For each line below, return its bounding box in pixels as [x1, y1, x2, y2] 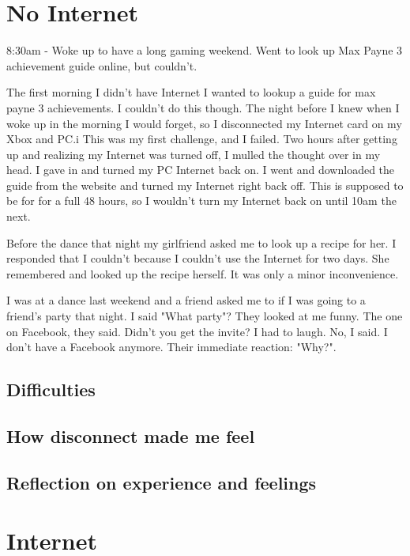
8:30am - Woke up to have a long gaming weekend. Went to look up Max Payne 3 [6, 42, 403, 59]
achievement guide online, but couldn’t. [6, 57, 197, 74]
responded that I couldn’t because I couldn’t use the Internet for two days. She [6, 250, 389, 267]
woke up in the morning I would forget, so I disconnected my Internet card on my [6, 115, 402, 131]
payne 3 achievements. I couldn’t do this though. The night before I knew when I [6, 99, 400, 115]
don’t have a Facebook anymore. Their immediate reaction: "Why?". [6, 339, 337, 355]
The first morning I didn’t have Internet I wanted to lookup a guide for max [6, 84, 376, 100]
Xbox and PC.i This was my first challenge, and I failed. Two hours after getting [6, 130, 397, 147]
